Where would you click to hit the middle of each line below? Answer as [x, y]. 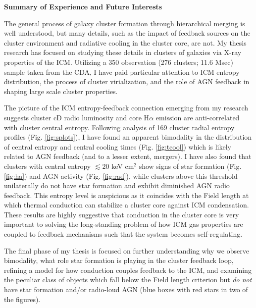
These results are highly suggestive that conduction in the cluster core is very [122, 214]
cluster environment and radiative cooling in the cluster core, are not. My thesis [125, 42]
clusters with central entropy [48, 166]
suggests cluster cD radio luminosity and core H [77, 117]
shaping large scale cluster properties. [61, 91]
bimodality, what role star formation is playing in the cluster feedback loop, [119, 260]
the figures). [22, 299]
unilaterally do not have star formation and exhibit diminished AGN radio [117, 185]
